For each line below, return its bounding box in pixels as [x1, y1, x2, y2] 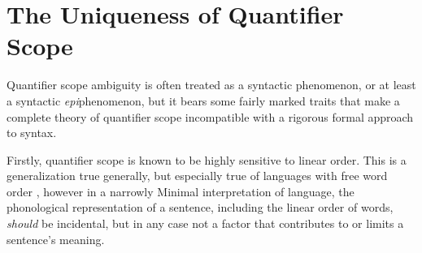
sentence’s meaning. [7, 230, 105, 247]
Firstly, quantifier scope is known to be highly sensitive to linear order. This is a [7, 151, 407, 168]
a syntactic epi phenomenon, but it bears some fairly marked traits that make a [7, 92, 400, 109]
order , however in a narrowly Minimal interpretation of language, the [7, 182, 355, 199]
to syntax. [7, 124, 57, 141]
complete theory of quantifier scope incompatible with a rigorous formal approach [7, 108, 414, 125]
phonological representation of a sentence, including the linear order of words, [7, 199, 394, 216]
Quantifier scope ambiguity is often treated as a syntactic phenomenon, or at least [7, 76, 416, 93]
